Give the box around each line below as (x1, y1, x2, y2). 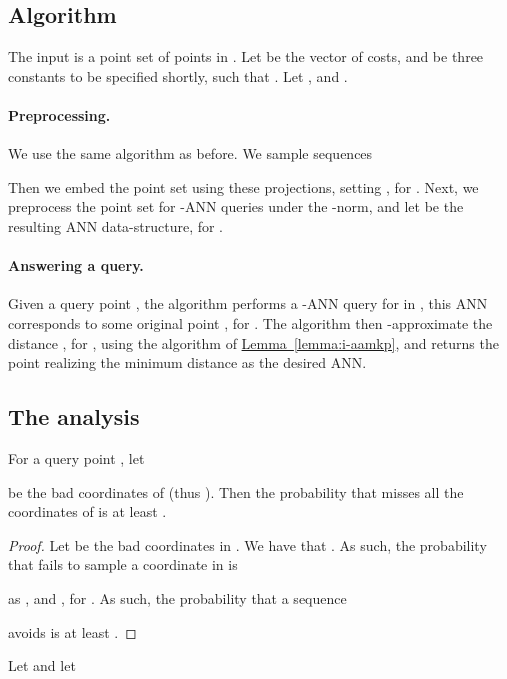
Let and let (8, 655, 76, 676)
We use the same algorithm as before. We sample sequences (8, 143, 373, 164)
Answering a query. (8, 255, 144, 276)
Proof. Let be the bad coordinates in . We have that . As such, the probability (8, 534, 487, 555)
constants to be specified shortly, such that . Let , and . (8, 65, 348, 86)
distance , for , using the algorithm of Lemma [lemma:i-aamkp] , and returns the (8, 332, 499, 353)
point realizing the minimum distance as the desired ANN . (8, 352, 367, 373)
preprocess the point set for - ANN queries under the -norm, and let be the (8, 196, 464, 217)
